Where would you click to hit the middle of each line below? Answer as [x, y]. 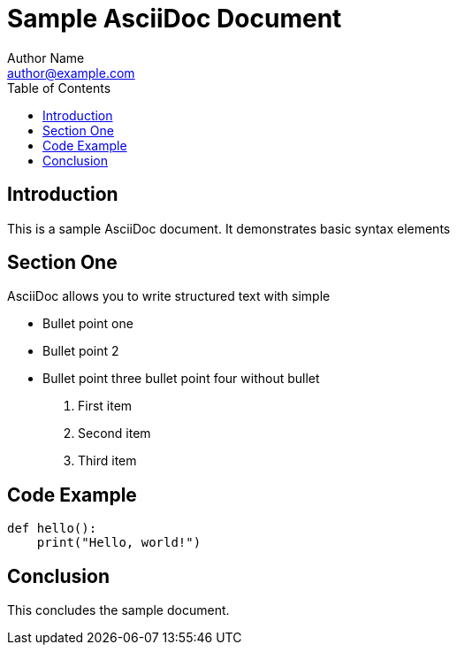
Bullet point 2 [81, 351]
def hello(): [52, 529]
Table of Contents [59, 88]
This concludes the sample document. [118, 610]
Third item [107, 461]
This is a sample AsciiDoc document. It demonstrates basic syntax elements [229, 228]
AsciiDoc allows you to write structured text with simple [169, 296]
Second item [114, 433]
